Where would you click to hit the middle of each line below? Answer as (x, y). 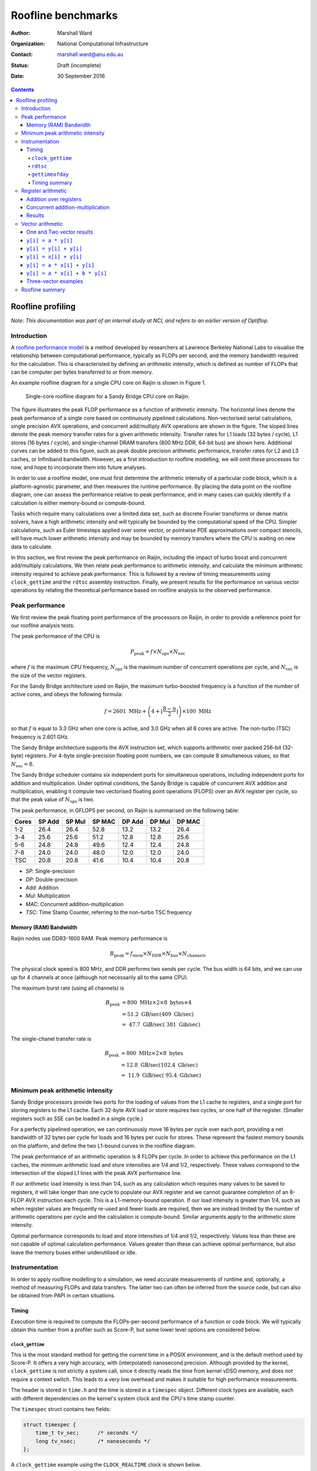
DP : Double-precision (51, 879)
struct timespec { (50, 1425)
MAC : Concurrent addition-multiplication (75, 904)
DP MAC (189, 822)
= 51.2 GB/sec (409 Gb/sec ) (158, 1014)
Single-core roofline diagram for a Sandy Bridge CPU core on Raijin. (108, 396)
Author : (21, 33)
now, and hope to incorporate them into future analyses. (79, 467)
